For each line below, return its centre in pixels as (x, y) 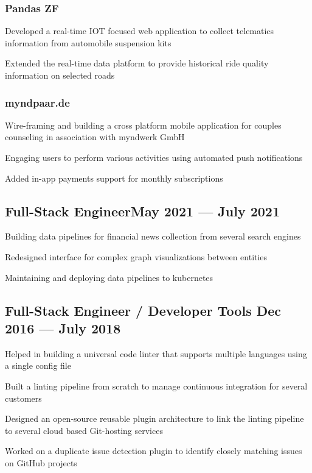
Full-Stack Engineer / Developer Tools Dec (143, 310)
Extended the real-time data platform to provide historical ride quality (137, 63)
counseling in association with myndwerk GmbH (95, 137)
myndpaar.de (37, 102)
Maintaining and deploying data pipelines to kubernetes (109, 277)
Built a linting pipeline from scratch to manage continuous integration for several (156, 386)
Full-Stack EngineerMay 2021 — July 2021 (143, 211)
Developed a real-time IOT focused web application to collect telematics (140, 31)
